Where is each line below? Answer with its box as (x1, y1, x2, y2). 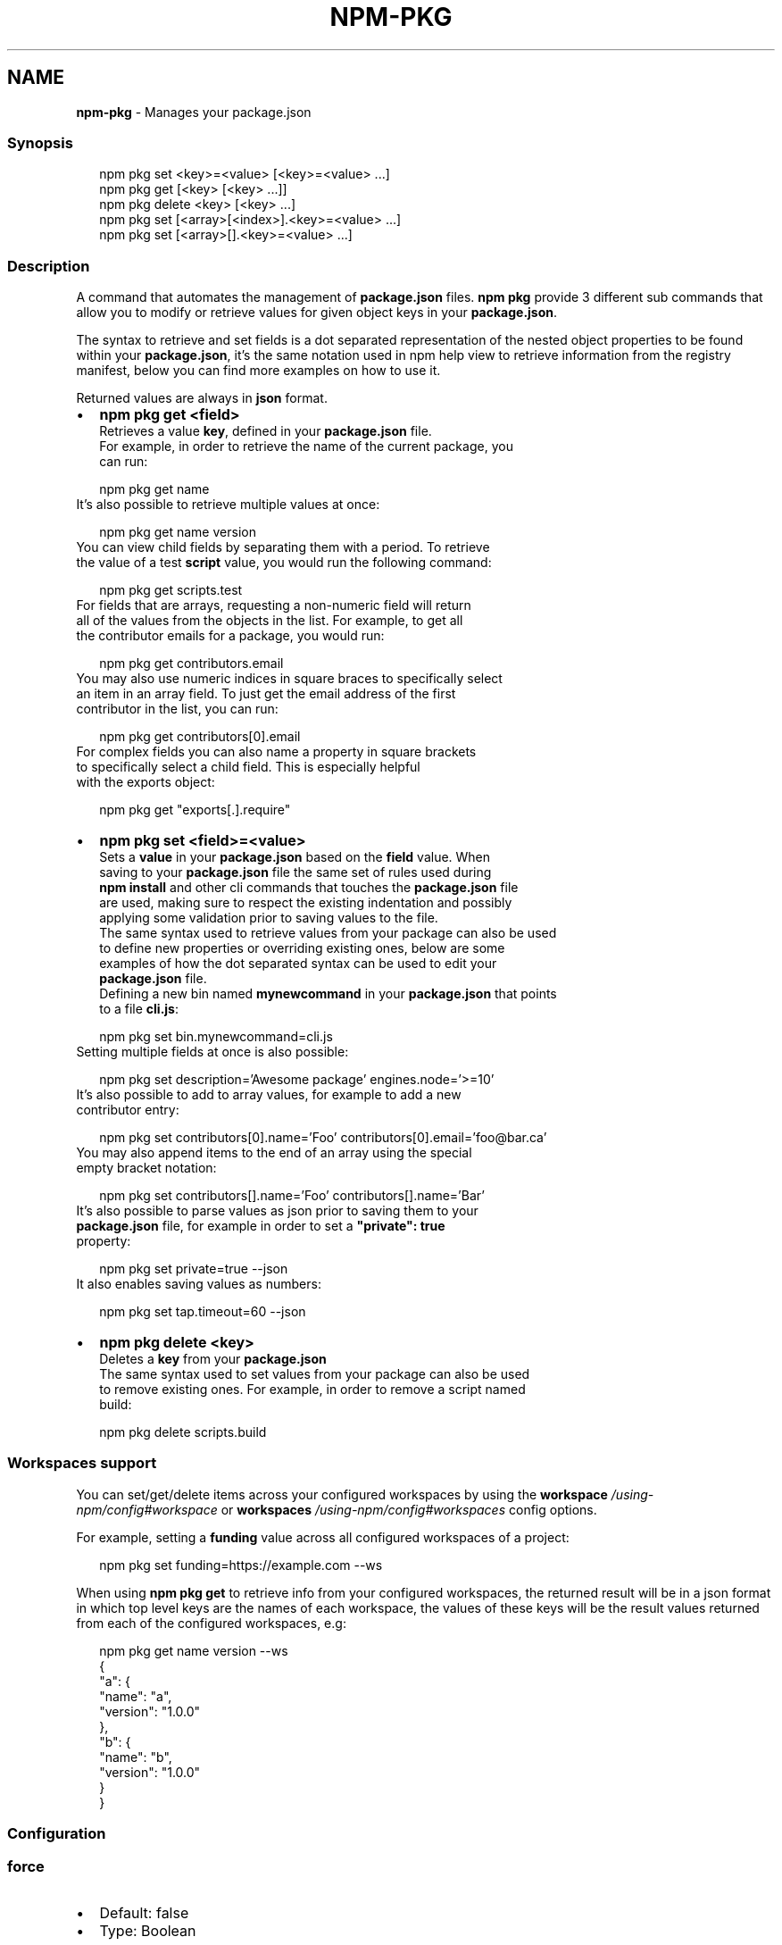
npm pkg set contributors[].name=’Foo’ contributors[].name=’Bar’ (99, 1188, 485, 1204)
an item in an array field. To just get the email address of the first (76, 686, 456, 702)
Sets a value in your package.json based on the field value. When (99, 849, 491, 865)
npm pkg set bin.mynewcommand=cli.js (99, 1029, 333, 1045)
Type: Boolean (99, 1921, 196, 1940)
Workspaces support (7, 1454, 157, 1473)
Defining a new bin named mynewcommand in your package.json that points (99, 986, 557, 1002)
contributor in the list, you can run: (76, 701, 279, 717)
